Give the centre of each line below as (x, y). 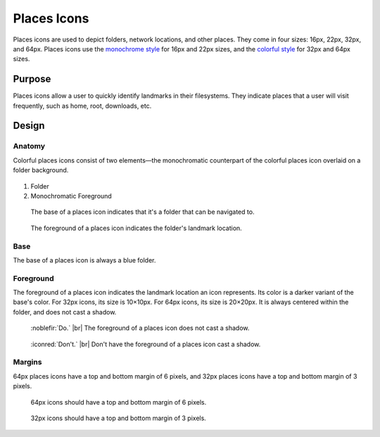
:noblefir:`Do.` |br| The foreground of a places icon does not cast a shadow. (140, 328)
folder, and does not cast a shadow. (65, 312)
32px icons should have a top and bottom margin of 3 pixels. (119, 418)
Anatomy (29, 146)
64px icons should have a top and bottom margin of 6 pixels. (119, 402)
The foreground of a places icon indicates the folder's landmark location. (136, 228)
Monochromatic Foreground (71, 196)
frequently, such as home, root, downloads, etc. (82, 106)
